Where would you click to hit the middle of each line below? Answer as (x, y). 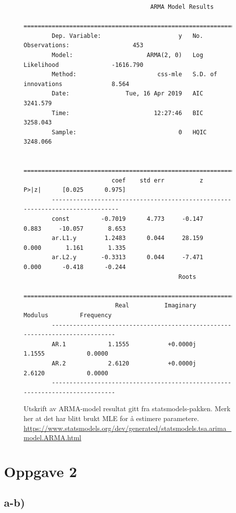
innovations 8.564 (76, 84)
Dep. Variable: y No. (128, 36)
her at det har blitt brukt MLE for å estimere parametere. (111, 418)
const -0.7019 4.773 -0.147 (128, 219)
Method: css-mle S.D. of (134, 75)
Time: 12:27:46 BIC (128, 113)
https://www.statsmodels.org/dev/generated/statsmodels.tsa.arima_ (128, 428)
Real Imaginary (156, 306)
